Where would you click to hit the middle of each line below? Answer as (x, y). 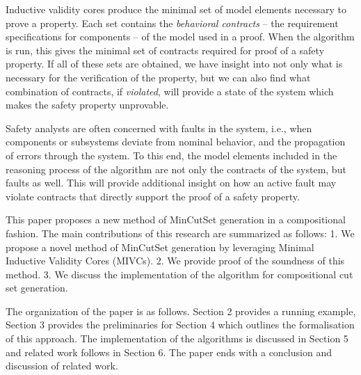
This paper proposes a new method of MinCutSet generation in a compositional (176, 220)
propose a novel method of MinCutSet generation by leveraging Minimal (160, 247)
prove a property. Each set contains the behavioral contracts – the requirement (172, 23)
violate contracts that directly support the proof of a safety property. (153, 196)
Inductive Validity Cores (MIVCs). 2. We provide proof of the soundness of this (175, 261)
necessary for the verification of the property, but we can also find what (158, 77)
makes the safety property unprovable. (87, 105)
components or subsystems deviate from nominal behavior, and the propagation (176, 142)
